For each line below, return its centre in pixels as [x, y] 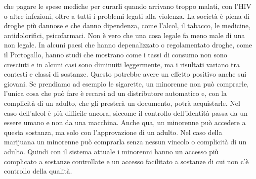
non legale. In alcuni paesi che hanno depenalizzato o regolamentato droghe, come [128, 45]
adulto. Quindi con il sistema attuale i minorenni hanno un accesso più [111, 151]
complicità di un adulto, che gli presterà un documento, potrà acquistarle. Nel [122, 103]
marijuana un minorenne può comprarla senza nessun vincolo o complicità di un [125, 142]
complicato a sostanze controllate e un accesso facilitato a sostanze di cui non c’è [127, 161]
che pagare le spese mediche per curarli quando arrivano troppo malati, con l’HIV [128, 6]
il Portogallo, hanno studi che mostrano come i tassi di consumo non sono [116, 54]
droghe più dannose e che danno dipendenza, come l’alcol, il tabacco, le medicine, [127, 25]
